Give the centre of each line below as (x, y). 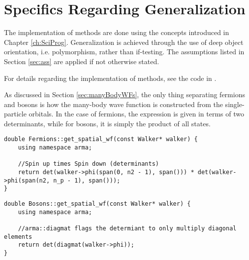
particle (15, 114)
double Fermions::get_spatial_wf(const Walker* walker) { (101, 139)
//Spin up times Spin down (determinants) (88, 164)
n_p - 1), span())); (87, 180)
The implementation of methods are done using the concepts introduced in (117, 32)
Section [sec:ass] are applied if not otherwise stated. (82, 61)
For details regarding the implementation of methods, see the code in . (110, 78)
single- (235, 104)
